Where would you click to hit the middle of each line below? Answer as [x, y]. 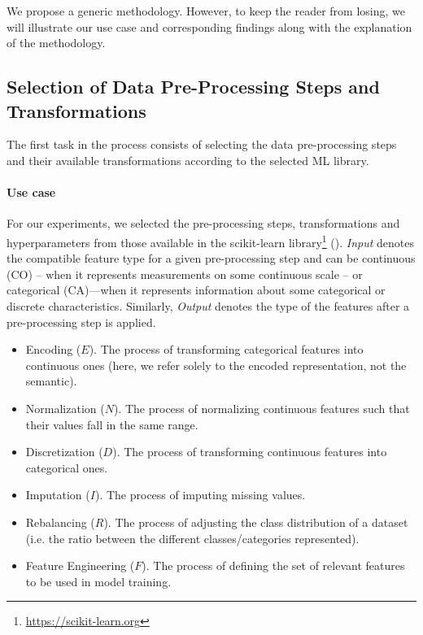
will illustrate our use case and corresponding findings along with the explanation [209, 26]
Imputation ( [58, 495]
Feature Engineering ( [80, 565]
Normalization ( [65, 408]
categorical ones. [67, 467]
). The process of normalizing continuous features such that [262, 408]
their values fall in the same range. [112, 424]
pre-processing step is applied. [81, 322]
